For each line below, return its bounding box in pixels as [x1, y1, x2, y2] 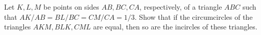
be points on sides [43, 2, 99, 12]
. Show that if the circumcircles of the [134, 11, 253, 22]
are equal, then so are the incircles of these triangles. [93, 21, 257, 32]
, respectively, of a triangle [139, 2, 222, 12]
